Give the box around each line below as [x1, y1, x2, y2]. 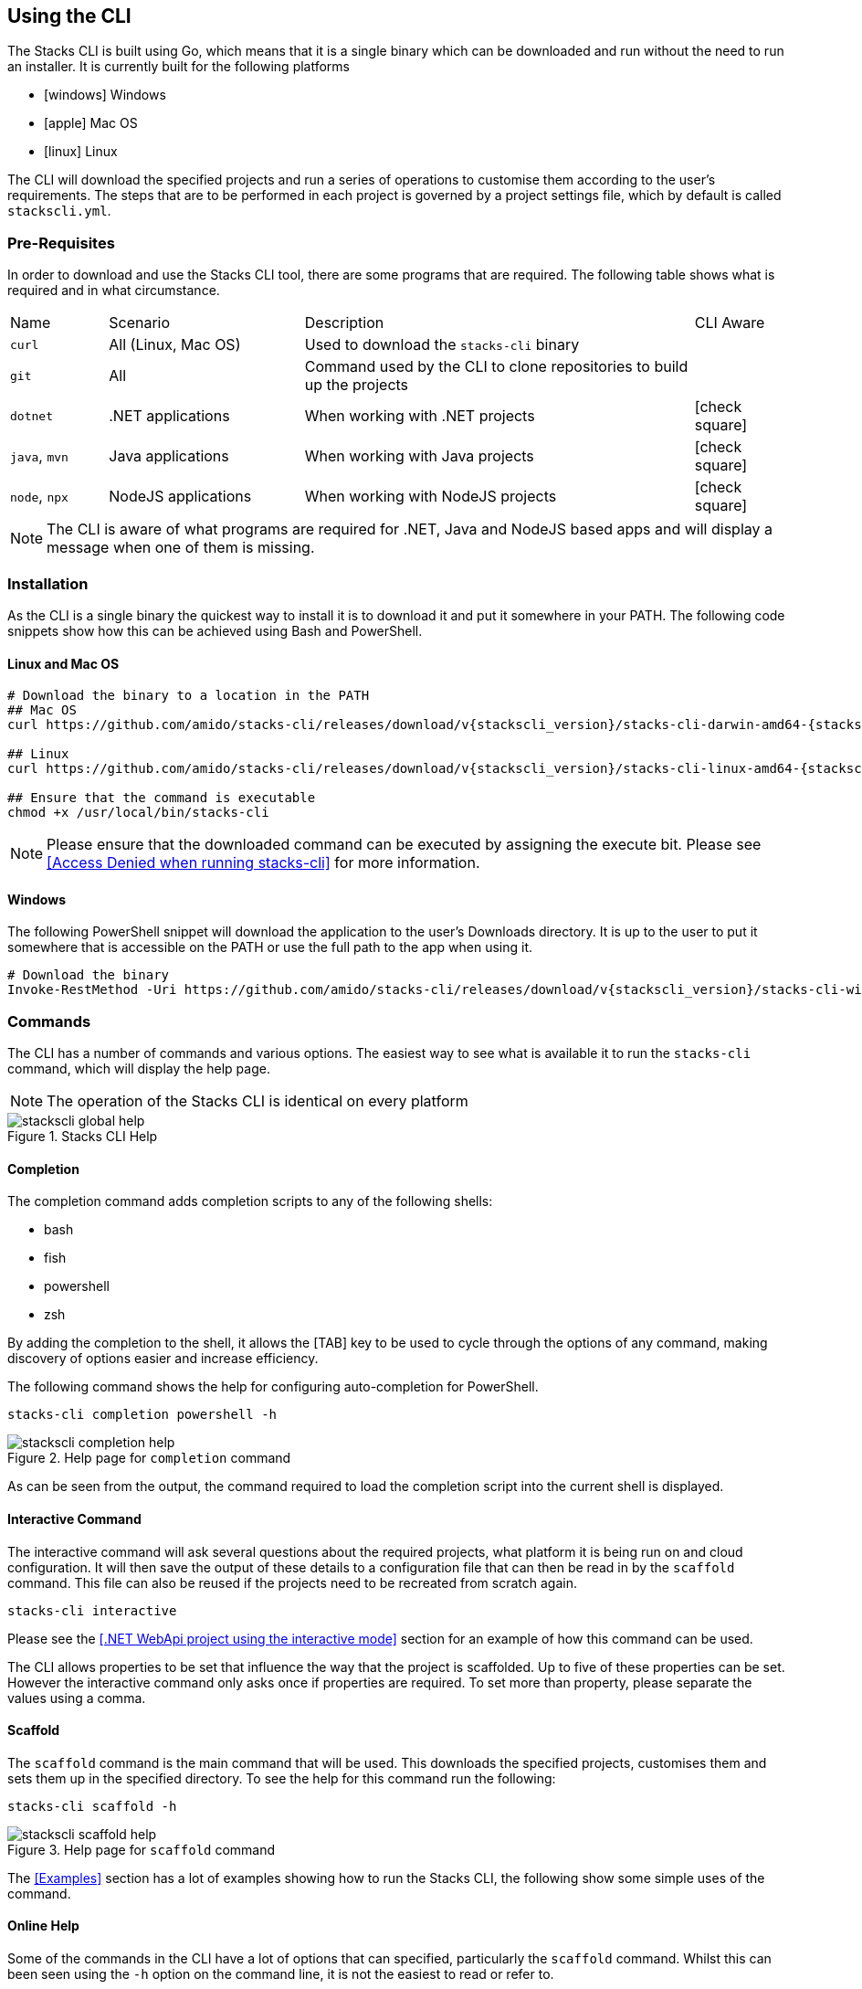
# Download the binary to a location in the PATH [7, 688, 370, 704]
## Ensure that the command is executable [7, 790, 316, 806]
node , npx [10, 487, 68, 506]
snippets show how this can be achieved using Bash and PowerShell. [7, 622, 423, 639]
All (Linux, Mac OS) [109, 335, 241, 354]
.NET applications [109, 407, 230, 426]
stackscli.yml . [7, 203, 111, 219]
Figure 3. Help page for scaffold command [7, 1841, 276, 1857]
